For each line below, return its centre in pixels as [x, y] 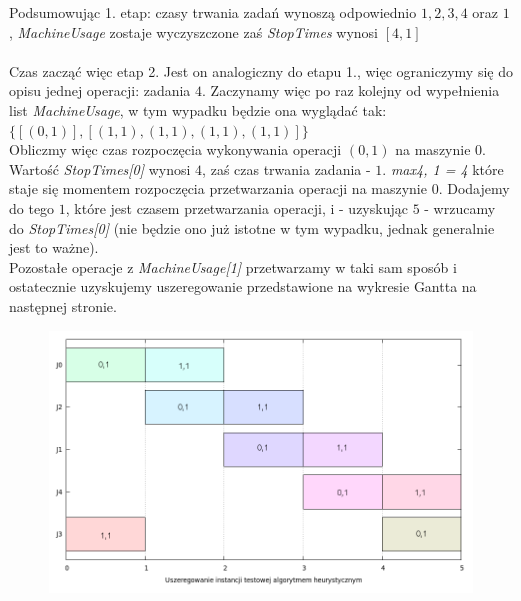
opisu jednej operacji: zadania [100, 90]
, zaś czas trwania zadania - [286, 168]
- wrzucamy [460, 207]
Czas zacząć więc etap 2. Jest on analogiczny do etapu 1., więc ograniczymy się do [261, 70]
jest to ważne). [54, 247]
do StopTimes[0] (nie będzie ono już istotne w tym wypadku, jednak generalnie [252, 227]
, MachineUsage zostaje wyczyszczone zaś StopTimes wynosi [193, 31]
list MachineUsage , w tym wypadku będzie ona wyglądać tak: [198, 109]
